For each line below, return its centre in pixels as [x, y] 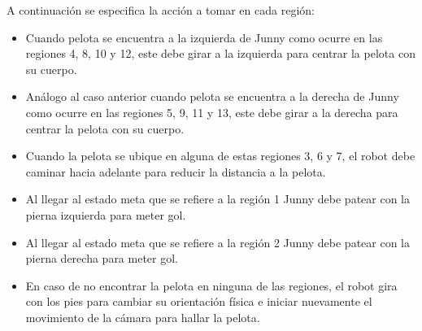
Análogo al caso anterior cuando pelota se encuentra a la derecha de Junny [212, 96]
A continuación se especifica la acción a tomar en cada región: [161, 10]
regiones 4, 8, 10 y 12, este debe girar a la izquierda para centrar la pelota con [220, 53]
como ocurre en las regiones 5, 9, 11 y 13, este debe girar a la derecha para [212, 112]
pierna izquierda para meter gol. [106, 214]
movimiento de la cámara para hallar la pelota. [143, 317]
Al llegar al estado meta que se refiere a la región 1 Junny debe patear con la [218, 199]
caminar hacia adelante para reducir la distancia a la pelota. [176, 171]
